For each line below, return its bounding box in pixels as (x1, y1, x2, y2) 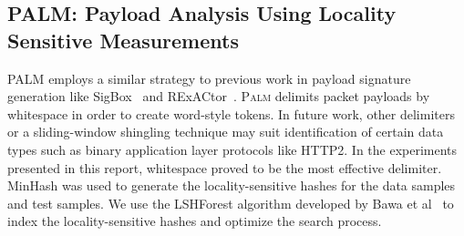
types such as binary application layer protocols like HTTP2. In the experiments (7, 139, 458, 159)
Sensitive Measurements (7, 26, 239, 54)
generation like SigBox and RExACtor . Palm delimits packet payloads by (7, 87, 430, 106)
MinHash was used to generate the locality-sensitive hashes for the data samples (7, 176, 456, 195)
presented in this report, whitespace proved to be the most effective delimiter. (7, 158, 442, 177)
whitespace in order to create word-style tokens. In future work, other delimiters (7, 104, 455, 123)
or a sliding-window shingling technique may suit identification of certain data (7, 122, 444, 141)
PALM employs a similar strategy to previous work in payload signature (7, 68, 411, 87)
